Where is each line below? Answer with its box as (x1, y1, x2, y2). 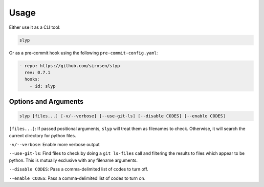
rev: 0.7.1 (24, 70, 51, 75)
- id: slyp (29, 83, 56, 89)
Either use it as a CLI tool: (9, 24, 61, 30)
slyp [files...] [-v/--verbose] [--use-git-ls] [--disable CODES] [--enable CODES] (19, 113, 226, 119)
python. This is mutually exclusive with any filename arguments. (9, 157, 138, 163)
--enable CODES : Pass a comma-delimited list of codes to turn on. (9, 175, 146, 181)
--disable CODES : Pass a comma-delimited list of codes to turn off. (9, 166, 149, 172)
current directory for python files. (9, 132, 76, 138)
